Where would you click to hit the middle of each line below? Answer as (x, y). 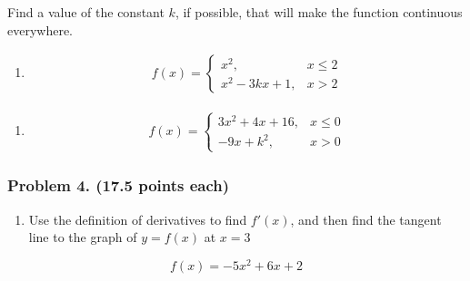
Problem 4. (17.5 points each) (119, 185)
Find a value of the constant (86, 12)
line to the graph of (83, 237)
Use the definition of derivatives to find (138, 219)
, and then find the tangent (366, 219)
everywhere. (40, 29)
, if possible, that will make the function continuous (319, 12)
